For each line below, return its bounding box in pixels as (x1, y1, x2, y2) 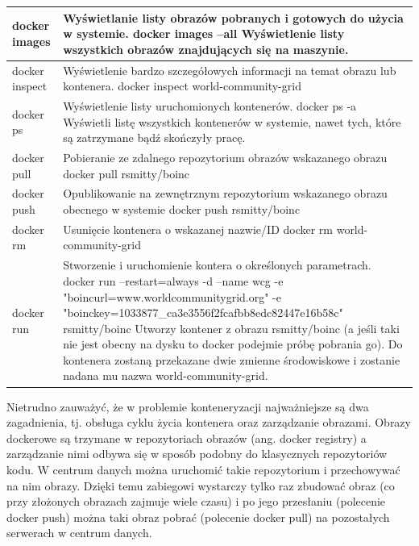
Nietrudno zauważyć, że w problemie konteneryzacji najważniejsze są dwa (6, 398, 369, 415)
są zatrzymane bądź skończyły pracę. (63, 129, 246, 146)
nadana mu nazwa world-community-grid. (63, 367, 268, 384)
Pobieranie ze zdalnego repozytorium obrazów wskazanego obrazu (63, 149, 388, 165)
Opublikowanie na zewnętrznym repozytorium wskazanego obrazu (63, 185, 388, 202)
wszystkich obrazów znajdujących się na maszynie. (63, 40, 349, 57)
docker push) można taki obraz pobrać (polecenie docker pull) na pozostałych (6, 508, 390, 525)
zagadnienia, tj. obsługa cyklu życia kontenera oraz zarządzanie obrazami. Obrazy (6, 414, 411, 431)
